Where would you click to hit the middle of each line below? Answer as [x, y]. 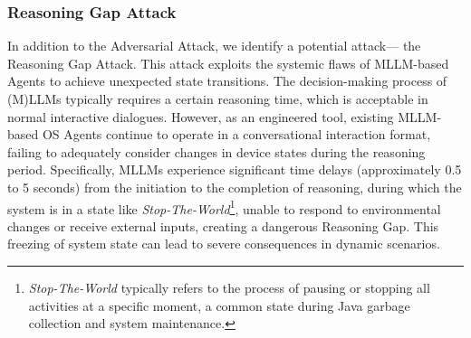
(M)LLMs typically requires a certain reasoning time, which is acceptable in [218, 99]
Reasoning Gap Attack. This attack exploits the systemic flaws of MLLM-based [228, 63]
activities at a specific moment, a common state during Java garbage [219, 305]
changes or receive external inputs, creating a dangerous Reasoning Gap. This [223, 225]
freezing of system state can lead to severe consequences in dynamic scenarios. [224, 244]
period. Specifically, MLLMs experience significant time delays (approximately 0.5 [235, 169]
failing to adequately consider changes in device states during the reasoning [216, 151]
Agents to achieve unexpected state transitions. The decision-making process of [227, 81]
